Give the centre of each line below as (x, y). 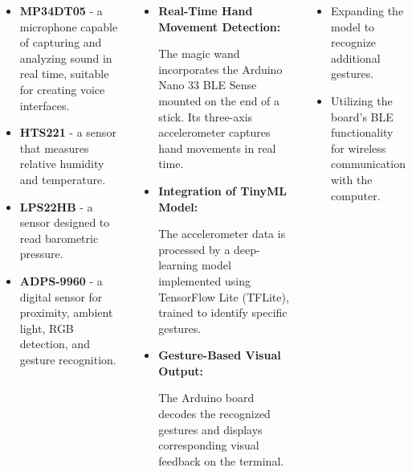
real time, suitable (64, 74)
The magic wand (199, 53)
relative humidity (62, 164)
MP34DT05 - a (61, 10)
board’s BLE (362, 116)
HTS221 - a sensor (68, 132)
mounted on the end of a (219, 100)
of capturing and (61, 42)
